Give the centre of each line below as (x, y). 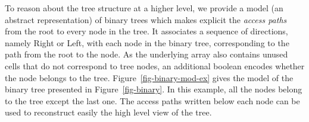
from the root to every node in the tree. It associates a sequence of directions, (146, 31)
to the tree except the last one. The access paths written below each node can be (152, 100)
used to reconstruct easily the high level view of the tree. (108, 112)
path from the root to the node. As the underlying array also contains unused (146, 54)
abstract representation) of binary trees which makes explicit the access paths (146, 19)
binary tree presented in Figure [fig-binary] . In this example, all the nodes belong (154, 89)
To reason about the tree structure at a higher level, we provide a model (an (144, 8)
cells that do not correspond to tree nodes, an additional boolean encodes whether (155, 65)
